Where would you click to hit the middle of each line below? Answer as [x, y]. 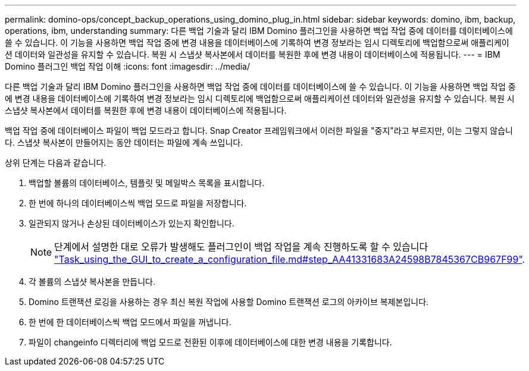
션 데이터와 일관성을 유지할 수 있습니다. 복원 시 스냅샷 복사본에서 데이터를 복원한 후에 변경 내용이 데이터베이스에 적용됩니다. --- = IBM [253, 54]
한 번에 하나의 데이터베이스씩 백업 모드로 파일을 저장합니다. [138, 203]
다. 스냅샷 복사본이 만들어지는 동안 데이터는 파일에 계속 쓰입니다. [124, 142]
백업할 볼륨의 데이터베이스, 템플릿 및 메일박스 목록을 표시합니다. [147, 183]
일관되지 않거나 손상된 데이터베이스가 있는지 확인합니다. [132, 223]
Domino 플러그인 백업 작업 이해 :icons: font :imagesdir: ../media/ [128, 66]
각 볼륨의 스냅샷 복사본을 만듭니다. [92, 282]
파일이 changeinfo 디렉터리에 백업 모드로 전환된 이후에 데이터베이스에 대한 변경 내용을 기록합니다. [210, 342]
